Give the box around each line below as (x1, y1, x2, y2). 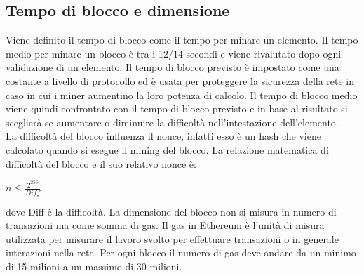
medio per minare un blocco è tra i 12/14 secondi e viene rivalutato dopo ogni (6, 46, 342, 60)
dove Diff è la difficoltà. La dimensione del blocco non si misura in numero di (6, 204, 337, 218)
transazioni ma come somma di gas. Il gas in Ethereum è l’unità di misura (6, 218, 325, 232)
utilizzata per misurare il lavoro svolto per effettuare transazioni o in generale (6, 231, 339, 246)
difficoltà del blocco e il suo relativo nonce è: (6, 156, 196, 171)
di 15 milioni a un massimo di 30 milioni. (6, 258, 182, 273)
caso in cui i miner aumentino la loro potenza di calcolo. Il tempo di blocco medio (6, 87, 358, 102)
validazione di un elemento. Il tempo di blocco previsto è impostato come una (6, 60, 339, 74)
